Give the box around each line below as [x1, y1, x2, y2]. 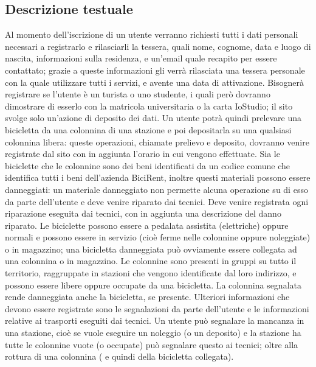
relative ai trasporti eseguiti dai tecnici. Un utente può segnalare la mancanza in [5, 314, 304, 327]
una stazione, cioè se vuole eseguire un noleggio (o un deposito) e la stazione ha [5, 326, 301, 339]
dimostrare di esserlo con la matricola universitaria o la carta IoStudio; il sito [5, 99, 293, 112]
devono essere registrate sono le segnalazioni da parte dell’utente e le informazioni [5, 302, 309, 315]
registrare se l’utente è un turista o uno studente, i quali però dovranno [5, 88, 270, 100]
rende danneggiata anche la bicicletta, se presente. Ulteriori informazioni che [5, 290, 290, 303]
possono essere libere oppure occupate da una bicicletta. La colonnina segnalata [5, 278, 301, 291]
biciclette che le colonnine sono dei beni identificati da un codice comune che [5, 159, 290, 172]
